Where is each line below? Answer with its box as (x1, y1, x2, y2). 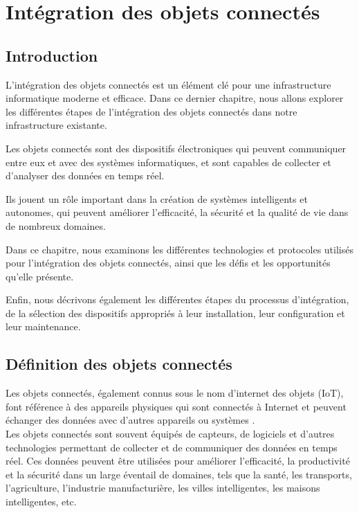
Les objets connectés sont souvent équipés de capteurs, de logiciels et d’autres (6, 426, 335, 441)
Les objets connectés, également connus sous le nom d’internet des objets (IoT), (6, 386, 344, 400)
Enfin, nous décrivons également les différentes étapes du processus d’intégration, (6, 292, 349, 307)
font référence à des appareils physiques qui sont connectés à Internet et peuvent (6, 399, 347, 413)
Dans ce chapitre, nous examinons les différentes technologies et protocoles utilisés (6, 242, 353, 256)
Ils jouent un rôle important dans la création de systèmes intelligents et (6, 191, 308, 206)
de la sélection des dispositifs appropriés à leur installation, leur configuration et (6, 305, 345, 320)
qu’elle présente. (6, 269, 74, 283)
